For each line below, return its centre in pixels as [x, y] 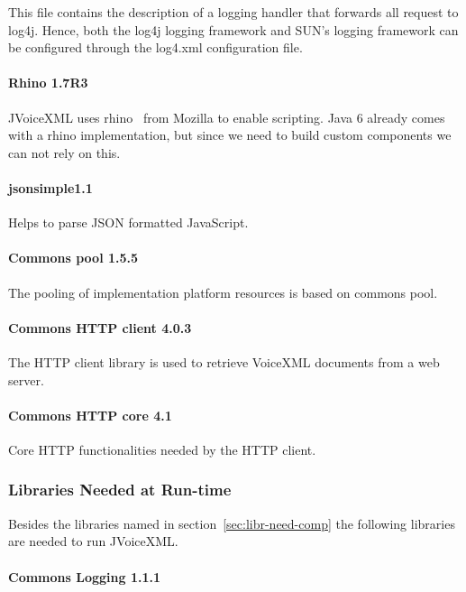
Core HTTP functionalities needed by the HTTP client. [162, 449]
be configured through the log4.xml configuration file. [155, 47]
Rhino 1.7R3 [48, 83]
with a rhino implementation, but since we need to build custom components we [230, 135]
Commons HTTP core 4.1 [90, 415]
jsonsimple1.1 [50, 187]
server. [26, 379]
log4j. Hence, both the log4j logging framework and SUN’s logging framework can [233, 29]
